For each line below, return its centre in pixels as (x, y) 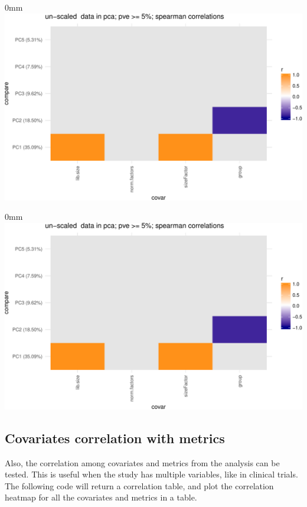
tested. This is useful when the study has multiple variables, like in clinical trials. (151, 474)
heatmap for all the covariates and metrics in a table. (101, 497)
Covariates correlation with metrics (115, 438)
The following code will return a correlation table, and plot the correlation (139, 485)
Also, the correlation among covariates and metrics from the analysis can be (142, 462)
